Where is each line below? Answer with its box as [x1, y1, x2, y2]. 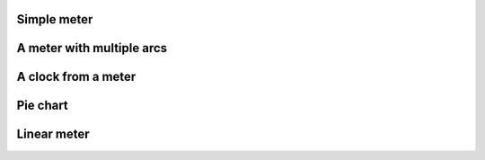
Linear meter [16, 127, 90, 142]
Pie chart [16, 98, 69, 113]
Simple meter [16, 12, 93, 27]
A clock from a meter [16, 69, 137, 84]
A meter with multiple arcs [16, 40, 168, 56]
